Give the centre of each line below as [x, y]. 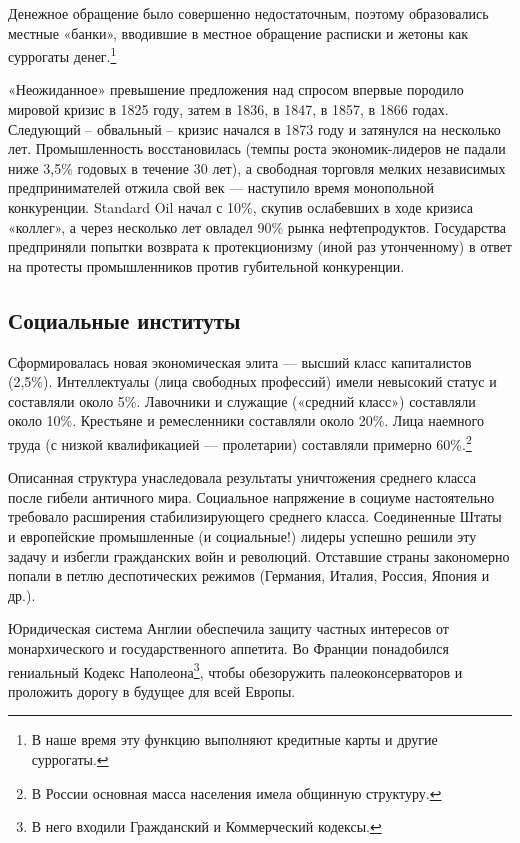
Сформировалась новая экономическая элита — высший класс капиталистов [240, 361]
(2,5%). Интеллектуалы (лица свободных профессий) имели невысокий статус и [252, 381]
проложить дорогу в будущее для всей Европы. [152, 690]
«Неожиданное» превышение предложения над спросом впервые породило [236, 89]
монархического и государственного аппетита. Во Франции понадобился [228, 647]
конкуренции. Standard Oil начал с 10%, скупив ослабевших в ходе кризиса [241, 207]
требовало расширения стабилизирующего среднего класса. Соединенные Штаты [255, 516]
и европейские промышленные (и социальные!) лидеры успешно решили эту [242, 535]
